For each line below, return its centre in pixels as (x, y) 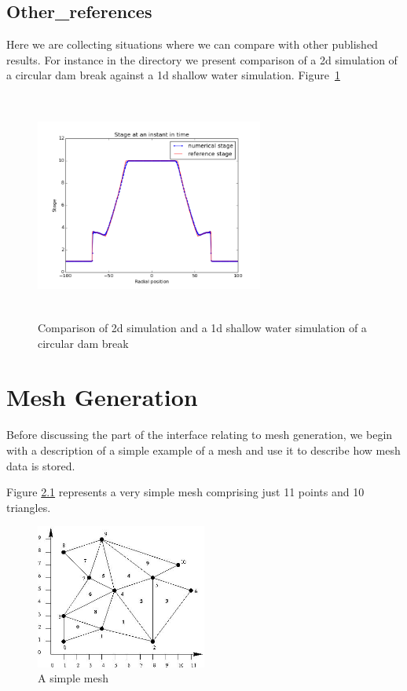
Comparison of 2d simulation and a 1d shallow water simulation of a (202, 328)
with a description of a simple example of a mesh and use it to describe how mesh (203, 450)
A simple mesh (73, 678)
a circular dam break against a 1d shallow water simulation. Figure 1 (173, 75)
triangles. (29, 507)
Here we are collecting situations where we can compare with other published (192, 44)
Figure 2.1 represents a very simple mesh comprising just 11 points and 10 (185, 492)
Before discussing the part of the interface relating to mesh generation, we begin (200, 435)
